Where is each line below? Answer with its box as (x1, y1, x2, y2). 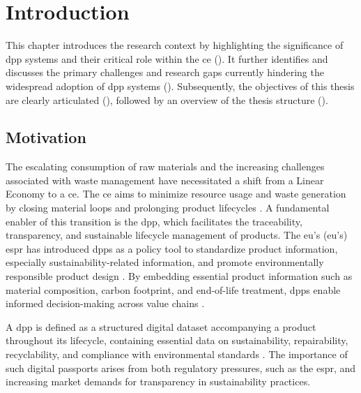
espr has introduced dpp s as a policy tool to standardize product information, (6, 241, 338, 255)
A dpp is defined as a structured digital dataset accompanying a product (6, 319, 316, 334)
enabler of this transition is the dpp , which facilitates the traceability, (6, 214, 302, 228)
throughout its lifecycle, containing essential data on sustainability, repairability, (6, 333, 348, 348)
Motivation (6, 126, 86, 148)
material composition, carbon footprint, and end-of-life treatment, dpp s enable (6, 282, 341, 297)
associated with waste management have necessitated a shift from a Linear (6, 172, 324, 187)
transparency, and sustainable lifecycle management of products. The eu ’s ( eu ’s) (6, 228, 348, 242)
